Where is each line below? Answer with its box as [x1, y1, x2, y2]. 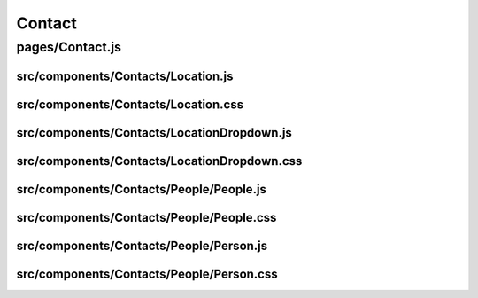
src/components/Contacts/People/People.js [16, 182, 267, 197]
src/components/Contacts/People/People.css [16, 209, 277, 225]
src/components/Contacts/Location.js [16, 68, 234, 83]
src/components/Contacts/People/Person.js [16, 238, 268, 253]
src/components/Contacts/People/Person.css [16, 266, 278, 281]
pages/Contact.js [16, 39, 122, 55]
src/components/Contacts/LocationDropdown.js [16, 125, 292, 140]
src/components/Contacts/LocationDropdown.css [16, 153, 303, 169]
